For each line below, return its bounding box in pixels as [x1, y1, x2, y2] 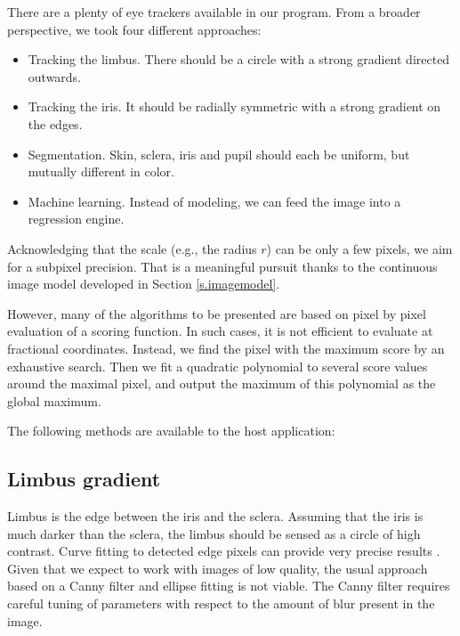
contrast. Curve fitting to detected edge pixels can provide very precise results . [7, 542, 440, 560]
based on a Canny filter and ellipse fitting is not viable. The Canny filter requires [7, 576, 450, 595]
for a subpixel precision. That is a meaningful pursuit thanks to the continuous [7, 257, 438, 275]
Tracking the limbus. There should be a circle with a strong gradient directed [28, 50, 450, 69]
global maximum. [7, 391, 101, 410]
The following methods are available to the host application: [7, 421, 335, 440]
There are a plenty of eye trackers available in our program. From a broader [7, 3, 421, 20]
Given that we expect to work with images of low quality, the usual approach [7, 559, 428, 577]
